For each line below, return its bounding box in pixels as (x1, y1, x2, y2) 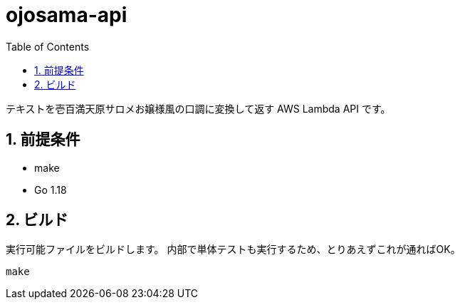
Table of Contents (6, 40, 90, 53)
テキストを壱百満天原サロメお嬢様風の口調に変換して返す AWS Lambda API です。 (6, 102, 391, 115)
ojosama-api (6, 3, 127, 27)
